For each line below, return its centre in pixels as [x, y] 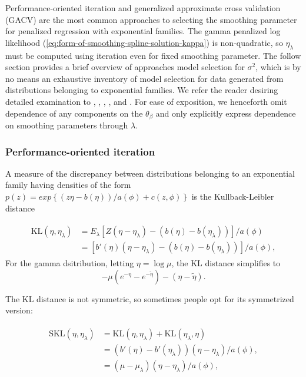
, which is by [278, 67]
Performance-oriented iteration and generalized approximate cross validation [143, 8]
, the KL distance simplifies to [226, 263]
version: [19, 310]
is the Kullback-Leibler [233, 196]
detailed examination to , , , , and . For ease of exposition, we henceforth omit [146, 101]
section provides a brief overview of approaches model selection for [125, 67]
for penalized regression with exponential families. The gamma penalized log [143, 31]
